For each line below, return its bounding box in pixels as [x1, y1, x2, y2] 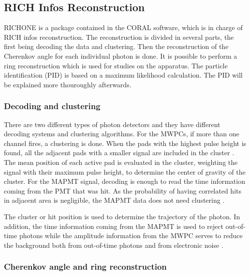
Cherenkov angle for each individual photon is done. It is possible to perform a [4, 50, 237, 61]
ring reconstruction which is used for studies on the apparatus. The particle [4, 60, 228, 70]
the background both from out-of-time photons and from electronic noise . [4, 240, 223, 250]
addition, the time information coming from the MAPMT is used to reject [4, 221, 223, 231]
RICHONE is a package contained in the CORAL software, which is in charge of [4, 22, 243, 32]
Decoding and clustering [4, 100, 101, 112]
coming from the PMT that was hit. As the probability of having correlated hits [4, 185, 241, 195]
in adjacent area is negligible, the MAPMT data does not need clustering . [4, 195, 225, 205]
